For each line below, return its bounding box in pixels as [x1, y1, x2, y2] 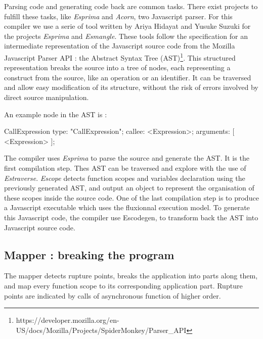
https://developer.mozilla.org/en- [16, 315, 119, 325]
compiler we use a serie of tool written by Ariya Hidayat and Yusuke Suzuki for [4, 21, 251, 31]
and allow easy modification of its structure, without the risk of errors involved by [4, 82, 258, 92]
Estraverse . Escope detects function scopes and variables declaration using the [4, 172, 245, 183]
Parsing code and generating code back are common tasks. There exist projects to [4, 1, 258, 11]
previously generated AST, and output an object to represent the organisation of [4, 182, 254, 193]
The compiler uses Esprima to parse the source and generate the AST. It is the [4, 153, 249, 163]
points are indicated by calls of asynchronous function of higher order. [4, 290, 221, 301]
